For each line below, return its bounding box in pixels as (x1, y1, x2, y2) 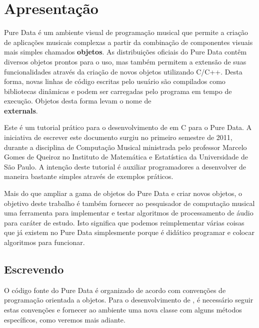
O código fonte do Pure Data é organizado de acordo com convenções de (4, 284, 226, 295)
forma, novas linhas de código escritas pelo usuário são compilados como (4, 76, 225, 86)
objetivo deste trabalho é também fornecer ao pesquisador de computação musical (4, 197, 255, 208)
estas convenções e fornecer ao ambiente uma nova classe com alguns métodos (4, 304, 242, 314)
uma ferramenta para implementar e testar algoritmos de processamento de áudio (4, 207, 253, 218)
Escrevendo (4, 261, 64, 276)
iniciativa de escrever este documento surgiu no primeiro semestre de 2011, (4, 132, 232, 142)
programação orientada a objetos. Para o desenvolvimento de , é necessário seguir (4, 294, 253, 305)
